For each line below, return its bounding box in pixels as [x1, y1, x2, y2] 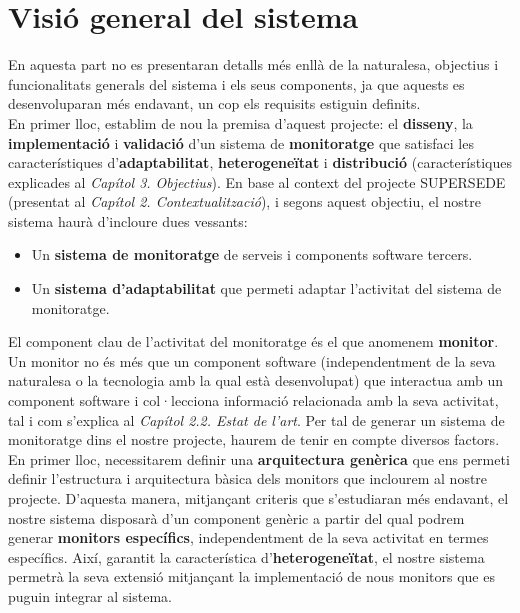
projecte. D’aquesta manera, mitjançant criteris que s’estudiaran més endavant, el [8, 488, 509, 508]
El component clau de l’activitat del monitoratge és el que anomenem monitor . [8, 331, 499, 352]
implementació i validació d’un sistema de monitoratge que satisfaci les [8, 132, 474, 153]
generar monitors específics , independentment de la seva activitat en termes [8, 527, 489, 548]
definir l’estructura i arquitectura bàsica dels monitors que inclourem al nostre [8, 468, 488, 489]
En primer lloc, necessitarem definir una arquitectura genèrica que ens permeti [8, 448, 510, 469]
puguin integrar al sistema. [8, 585, 172, 606]
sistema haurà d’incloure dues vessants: [8, 210, 248, 231]
